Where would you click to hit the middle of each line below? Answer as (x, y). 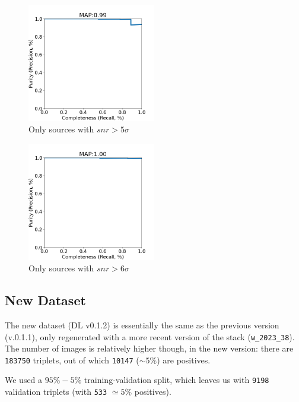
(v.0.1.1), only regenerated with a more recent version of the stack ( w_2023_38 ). (150, 336)
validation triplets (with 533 (56, 392)
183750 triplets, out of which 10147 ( (72, 360)
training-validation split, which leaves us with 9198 (176, 380)
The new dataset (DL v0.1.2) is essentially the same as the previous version (142, 325)
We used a (24, 380)
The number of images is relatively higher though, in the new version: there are (149, 348)
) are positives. (184, 360)
